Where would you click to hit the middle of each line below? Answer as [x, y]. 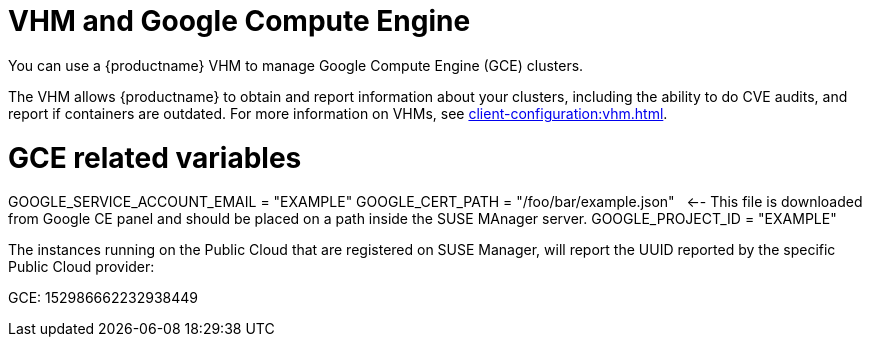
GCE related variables [155, 157]
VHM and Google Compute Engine [239, 21]
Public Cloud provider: [81, 267]
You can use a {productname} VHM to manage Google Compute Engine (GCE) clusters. [296, 65]
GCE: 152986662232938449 [103, 298]
